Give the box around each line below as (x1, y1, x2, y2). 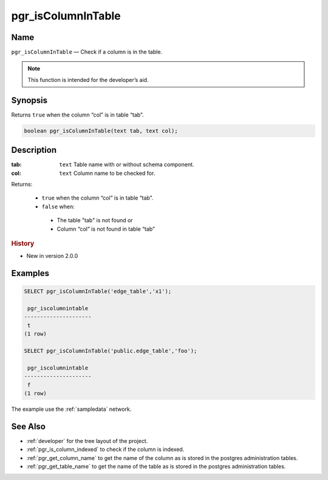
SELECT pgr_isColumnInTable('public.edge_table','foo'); (24, 347, 197, 354)
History (11, 239, 35, 248)
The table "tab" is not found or (56, 217, 133, 224)
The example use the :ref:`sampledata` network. (11, 405, 132, 413)
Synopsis (11, 95, 48, 106)
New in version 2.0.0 (26, 252, 78, 260)
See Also (11, 421, 46, 431)
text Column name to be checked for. (59, 169, 155, 177)
